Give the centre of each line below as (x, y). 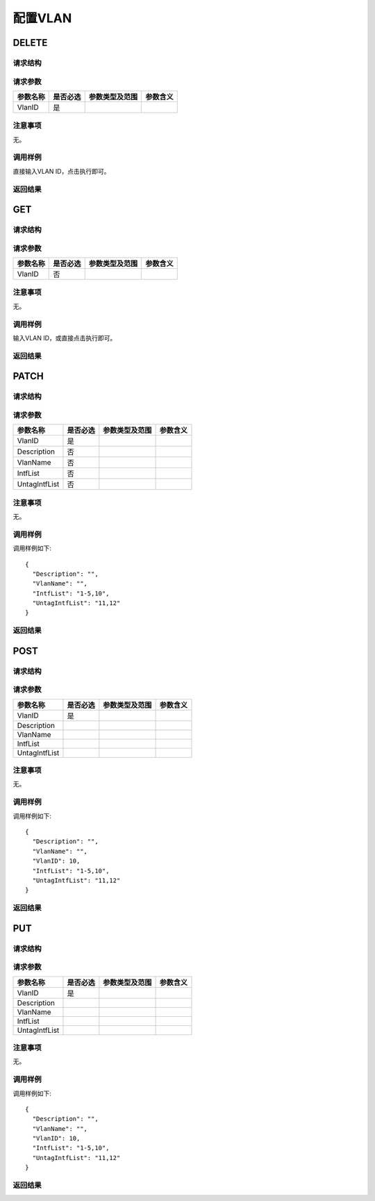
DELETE (30, 43)
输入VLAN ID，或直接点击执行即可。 (65, 338)
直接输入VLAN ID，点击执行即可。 (61, 171)
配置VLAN (42, 18)
